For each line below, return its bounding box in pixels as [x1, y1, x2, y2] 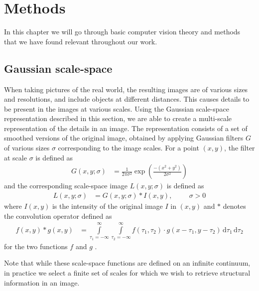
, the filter [224, 143, 255, 153]
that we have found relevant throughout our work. [4, 36, 157, 46]
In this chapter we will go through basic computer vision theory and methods [4, 26, 241, 37]
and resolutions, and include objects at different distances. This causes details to [4, 94, 250, 104]
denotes [223, 200, 246, 211]
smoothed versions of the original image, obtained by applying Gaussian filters [4, 133, 244, 143]
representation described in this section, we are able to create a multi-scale [4, 113, 232, 124]
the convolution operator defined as [4, 210, 112, 221]
